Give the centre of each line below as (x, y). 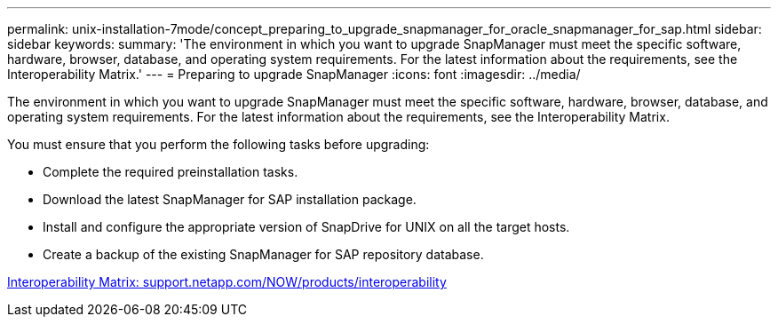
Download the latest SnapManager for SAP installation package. (230, 199)
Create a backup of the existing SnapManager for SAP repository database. (263, 254)
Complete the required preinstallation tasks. (171, 172)
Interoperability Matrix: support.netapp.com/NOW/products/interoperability (227, 282)
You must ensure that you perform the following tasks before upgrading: (218, 144)
